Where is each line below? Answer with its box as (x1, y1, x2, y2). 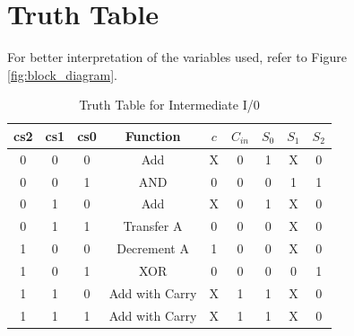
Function (125, 126, 181, 145)
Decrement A (117, 239, 189, 258)
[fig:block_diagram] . (7, 65, 117, 84)
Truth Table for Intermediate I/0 (79, 95, 260, 114)
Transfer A (123, 217, 183, 235)
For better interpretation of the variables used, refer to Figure (7, 48, 347, 66)
